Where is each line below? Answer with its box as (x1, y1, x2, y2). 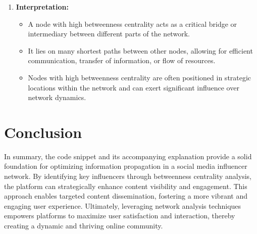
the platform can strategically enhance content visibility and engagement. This (4, 180, 247, 191)
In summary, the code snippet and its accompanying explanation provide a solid (4, 151, 252, 161)
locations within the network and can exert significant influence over (28, 82, 239, 92)
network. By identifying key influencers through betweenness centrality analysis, (4, 171, 251, 181)
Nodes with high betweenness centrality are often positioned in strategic (28, 72, 251, 82)
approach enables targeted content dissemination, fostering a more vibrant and (4, 191, 247, 201)
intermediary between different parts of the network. (28, 28, 190, 39)
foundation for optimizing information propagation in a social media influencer (4, 161, 247, 171)
